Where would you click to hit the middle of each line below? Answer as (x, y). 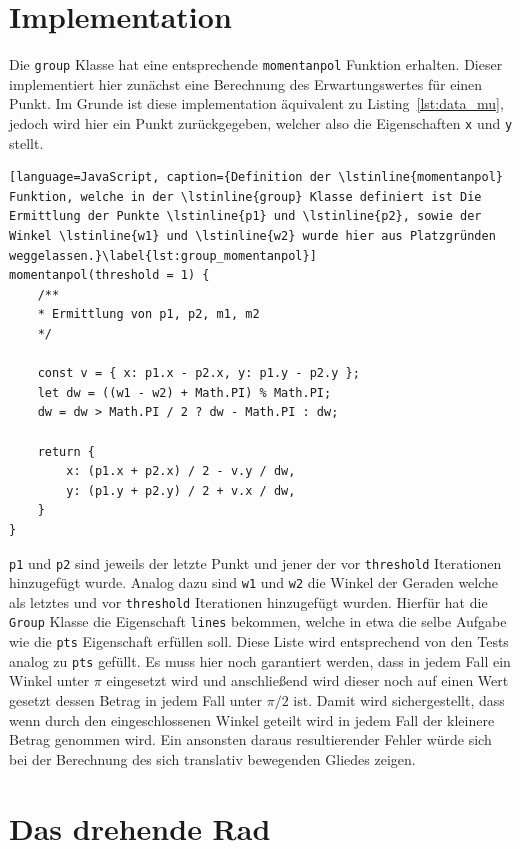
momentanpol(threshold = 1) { (109, 275)
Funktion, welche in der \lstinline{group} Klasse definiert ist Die (245, 196)
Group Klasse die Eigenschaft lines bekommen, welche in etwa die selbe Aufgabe (258, 621)
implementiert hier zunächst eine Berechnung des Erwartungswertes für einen (246, 83)
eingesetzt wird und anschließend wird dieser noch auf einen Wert (307, 680)
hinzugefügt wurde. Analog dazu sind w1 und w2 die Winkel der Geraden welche (254, 582)
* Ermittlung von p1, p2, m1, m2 (148, 314)
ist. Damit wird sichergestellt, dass (399, 700)
